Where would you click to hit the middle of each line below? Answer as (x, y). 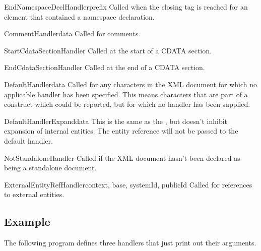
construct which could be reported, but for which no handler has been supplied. (127, 104)
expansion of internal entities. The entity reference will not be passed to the (121, 131)
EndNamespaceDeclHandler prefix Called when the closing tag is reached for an (126, 7)
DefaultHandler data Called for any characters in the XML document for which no (130, 84)
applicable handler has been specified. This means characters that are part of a (126, 94)
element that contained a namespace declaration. (79, 16)
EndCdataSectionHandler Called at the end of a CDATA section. (105, 67)
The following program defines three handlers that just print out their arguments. (130, 243)
